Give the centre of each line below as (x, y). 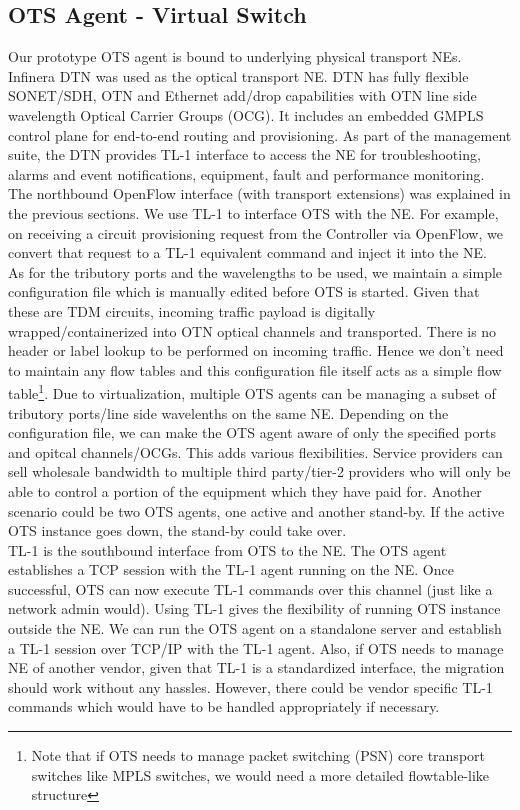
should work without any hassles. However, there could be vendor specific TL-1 (250, 686)
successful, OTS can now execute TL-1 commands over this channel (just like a (250, 588)
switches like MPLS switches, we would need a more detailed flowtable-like (260, 774)
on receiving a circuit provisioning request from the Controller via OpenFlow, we (255, 232)
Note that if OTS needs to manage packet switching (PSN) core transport (258, 755)
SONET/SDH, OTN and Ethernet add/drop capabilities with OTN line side (242, 95)
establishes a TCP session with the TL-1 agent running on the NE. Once (231, 569)
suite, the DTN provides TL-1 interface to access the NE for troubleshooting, (244, 154)
